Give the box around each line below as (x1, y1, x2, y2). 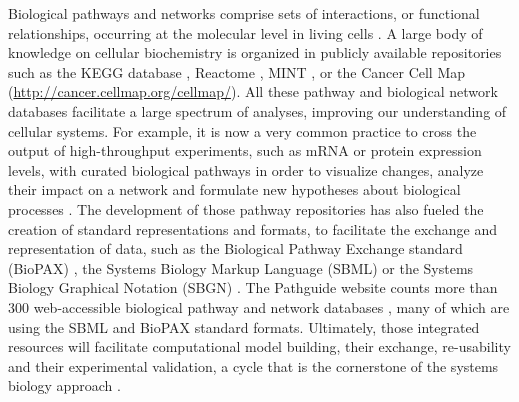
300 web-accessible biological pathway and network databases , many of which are (8, 296, 510, 317)
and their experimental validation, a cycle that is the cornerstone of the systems (8, 355, 499, 376)
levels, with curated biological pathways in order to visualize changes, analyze (8, 159, 484, 180)
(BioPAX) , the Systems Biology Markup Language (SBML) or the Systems (8, 257, 474, 278)
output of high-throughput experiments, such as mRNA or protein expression (8, 140, 482, 161)
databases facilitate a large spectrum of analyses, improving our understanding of (8, 100, 507, 121)
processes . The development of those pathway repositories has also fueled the (8, 198, 484, 219)
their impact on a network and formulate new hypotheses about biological (8, 179, 461, 200)
